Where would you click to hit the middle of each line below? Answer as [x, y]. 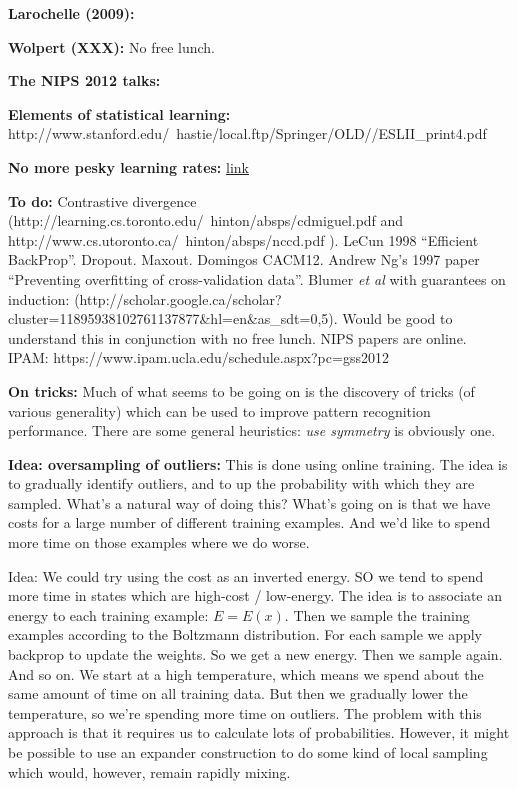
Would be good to [397, 318]
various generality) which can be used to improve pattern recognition [219, 410]
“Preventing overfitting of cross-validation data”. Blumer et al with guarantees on [257, 278]
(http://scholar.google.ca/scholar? [178, 298]
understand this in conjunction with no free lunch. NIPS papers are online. [237, 337]
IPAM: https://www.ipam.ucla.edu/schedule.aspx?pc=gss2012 [198, 357]
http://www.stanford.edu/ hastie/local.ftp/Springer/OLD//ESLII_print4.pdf [247, 133]
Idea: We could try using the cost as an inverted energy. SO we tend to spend [246, 575]
